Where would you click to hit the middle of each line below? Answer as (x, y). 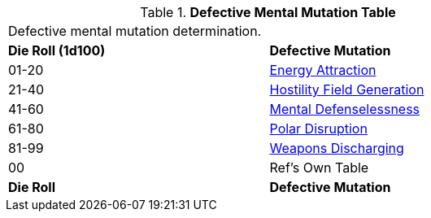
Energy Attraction (323, 70)
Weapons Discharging (337, 148)
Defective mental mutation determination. (135, 31)
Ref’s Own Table (319, 168)
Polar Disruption (318, 129)
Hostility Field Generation (347, 89)
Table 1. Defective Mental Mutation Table (268, 12)
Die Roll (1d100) (57, 50)
